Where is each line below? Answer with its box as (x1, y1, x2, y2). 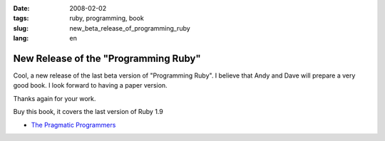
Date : (13, 4, 30, 12)
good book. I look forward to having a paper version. (13, 81, 168, 90)
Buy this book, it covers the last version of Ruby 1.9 (13, 108, 163, 116)
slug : (13, 23, 29, 32)
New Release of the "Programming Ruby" (13, 52, 201, 64)
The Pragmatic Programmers (31, 120, 116, 129)
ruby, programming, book (69, 14, 144, 23)
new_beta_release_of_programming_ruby (69, 23, 190, 32)
